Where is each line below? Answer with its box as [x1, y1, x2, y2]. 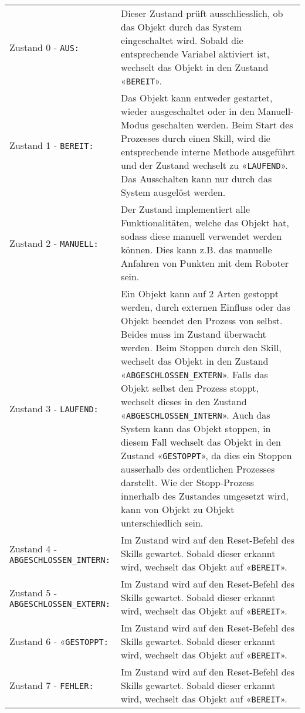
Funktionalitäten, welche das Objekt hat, [121, 216, 289, 229]
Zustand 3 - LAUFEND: [9, 401, 99, 415]
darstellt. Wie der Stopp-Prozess [121, 476, 254, 489]
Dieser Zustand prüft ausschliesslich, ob [121, 6, 283, 20]
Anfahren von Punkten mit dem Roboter [121, 256, 289, 270]
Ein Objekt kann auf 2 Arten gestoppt [121, 287, 279, 300]
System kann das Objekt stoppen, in [121, 422, 271, 435]
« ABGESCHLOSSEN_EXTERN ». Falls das [121, 368, 268, 381]
